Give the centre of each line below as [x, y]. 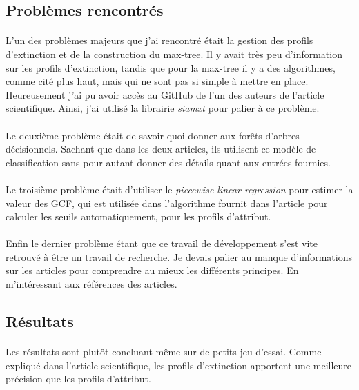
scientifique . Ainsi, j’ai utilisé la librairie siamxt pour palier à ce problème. [163, 108]
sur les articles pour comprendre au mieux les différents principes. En [152, 270]
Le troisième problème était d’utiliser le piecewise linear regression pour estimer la [179, 189]
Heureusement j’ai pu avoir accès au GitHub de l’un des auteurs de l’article [165, 94]
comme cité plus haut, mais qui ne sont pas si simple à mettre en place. [157, 81]
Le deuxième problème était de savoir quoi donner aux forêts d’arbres [153, 135]
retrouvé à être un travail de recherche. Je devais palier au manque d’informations [179, 256]
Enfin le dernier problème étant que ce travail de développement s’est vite [162, 243]
